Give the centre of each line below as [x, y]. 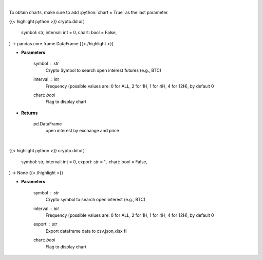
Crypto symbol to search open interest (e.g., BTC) [95, 200]
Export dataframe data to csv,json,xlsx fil [86, 231]
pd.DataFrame [48, 124]
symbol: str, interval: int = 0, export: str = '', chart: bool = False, [84, 162]
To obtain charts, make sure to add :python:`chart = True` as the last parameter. [89, 13]
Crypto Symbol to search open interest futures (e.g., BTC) [103, 70]
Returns [29, 113]
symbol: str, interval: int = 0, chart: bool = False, [69, 33]
